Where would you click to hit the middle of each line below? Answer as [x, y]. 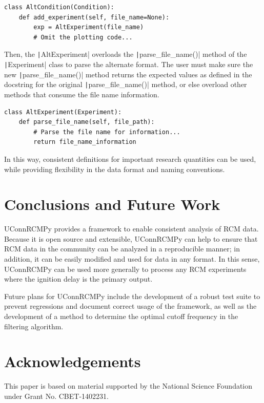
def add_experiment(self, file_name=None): [94, 17]
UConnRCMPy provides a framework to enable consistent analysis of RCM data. [131, 229]
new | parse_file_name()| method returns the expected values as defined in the [128, 74]
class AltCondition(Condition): [59, 7]
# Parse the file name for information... [107, 132]
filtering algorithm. [34, 326]
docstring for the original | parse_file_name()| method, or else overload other [126, 84]
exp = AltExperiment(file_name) [89, 27]
